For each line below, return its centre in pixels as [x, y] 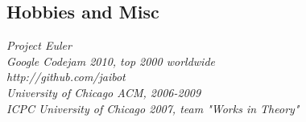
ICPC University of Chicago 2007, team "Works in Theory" [153, 108]
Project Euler [39, 45]
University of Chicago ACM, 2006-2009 [104, 92]
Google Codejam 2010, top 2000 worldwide [111, 61]
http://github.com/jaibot [66, 77]
